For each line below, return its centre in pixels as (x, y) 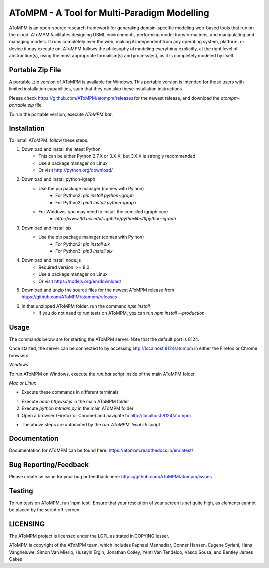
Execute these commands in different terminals (70, 392)
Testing (21, 491)
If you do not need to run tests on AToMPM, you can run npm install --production (122, 313)
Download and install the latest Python (61, 149)
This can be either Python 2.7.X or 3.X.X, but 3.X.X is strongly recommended (117, 156)
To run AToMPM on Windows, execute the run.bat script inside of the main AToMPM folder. (103, 374)
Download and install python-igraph (59, 179)
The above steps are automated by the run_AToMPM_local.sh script (91, 424)
